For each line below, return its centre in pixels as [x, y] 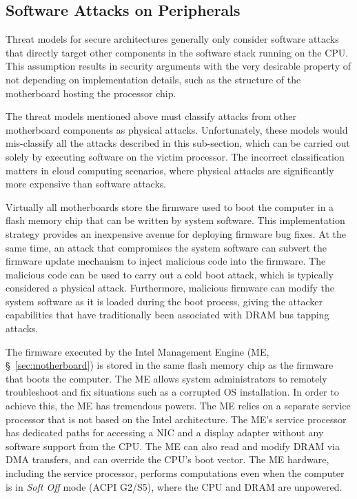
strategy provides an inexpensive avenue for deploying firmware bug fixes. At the [176, 233]
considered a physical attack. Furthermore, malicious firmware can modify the [170, 288]
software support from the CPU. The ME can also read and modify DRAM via [173, 446]
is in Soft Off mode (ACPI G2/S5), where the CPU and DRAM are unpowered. [174, 486]
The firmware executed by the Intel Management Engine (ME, [137, 351]
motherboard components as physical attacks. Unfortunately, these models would [177, 129]
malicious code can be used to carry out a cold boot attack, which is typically [170, 274]
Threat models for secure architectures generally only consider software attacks [172, 39]
